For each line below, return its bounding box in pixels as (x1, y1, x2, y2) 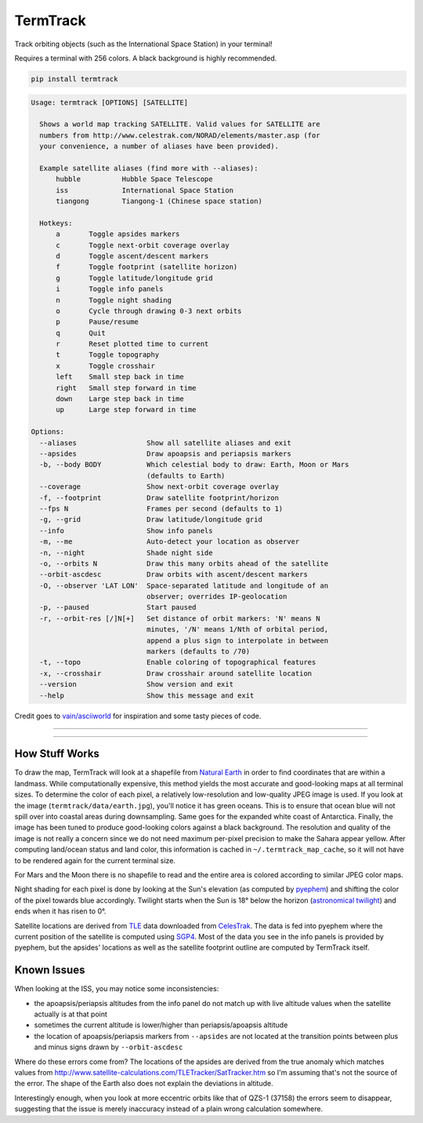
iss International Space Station (56, 185, 234, 195)
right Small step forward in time (56, 383, 197, 392)
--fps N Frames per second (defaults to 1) (39, 504, 284, 513)
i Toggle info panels (56, 285, 164, 294)
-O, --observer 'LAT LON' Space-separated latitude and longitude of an (39, 581, 329, 590)
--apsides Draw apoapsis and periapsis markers (39, 450, 291, 458)
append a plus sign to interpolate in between (146, 636, 329, 645)
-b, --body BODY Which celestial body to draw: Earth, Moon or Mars (39, 460, 349, 469)
